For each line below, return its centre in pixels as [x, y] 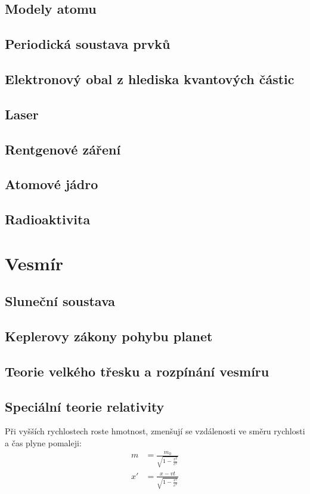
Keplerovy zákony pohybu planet [109, 336]
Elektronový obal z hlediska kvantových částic [150, 78]
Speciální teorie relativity [85, 406]
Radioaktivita [48, 219]
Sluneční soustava [60, 301]
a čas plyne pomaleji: [43, 442]
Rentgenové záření [63, 149]
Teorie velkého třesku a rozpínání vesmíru [137, 371]
